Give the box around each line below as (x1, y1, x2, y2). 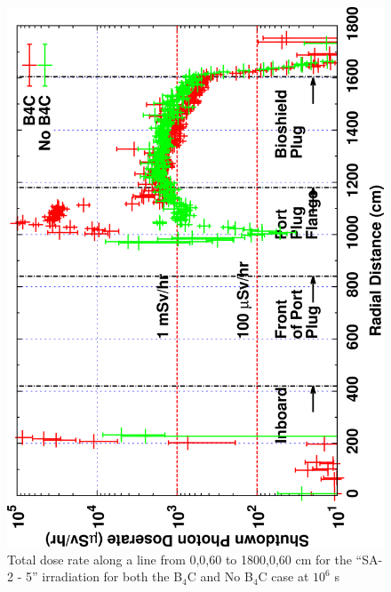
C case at (258, 567, 309, 586)
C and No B (187, 567, 253, 586)
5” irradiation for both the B (25, 567, 183, 586)
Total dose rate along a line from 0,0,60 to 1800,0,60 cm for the (7, 549, 352, 568)
